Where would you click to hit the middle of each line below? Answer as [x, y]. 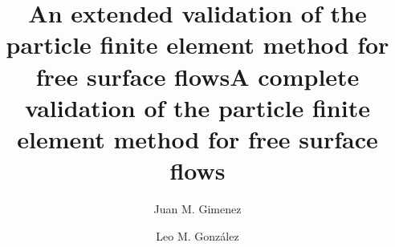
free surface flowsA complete [197, 76]
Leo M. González [197, 235]
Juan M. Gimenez [197, 209]
